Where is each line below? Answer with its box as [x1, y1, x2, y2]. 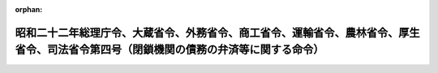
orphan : [15, 5, 43, 14]
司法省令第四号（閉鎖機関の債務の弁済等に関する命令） [46, 43, 324, 57]
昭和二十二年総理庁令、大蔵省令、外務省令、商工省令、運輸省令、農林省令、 [15, 25, 399, 40]
